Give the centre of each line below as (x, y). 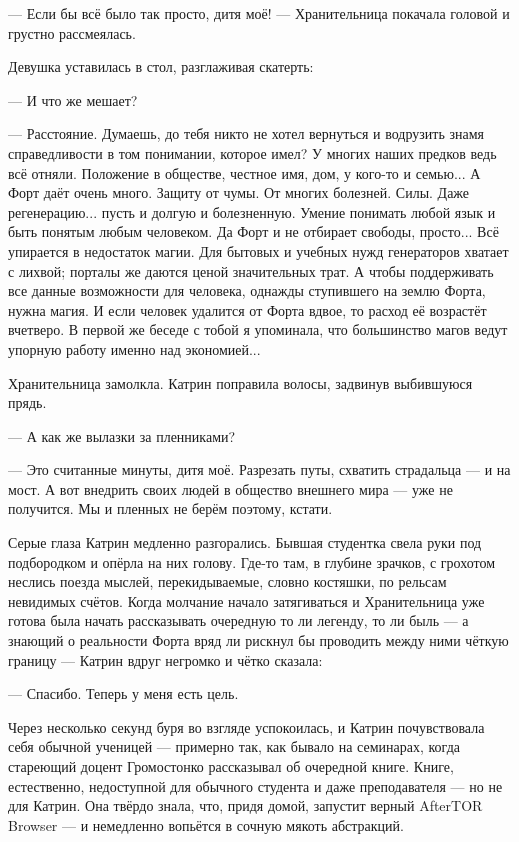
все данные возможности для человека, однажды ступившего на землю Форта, (247, 290)
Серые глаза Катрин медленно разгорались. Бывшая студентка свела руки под (245, 542)
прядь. (27, 402)
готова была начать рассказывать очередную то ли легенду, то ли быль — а (238, 620)
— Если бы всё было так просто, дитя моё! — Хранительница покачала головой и (259, 13)
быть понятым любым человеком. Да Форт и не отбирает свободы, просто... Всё (253, 231)
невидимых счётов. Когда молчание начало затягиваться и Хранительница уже (246, 600)
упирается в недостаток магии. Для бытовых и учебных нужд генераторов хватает (258, 250)
